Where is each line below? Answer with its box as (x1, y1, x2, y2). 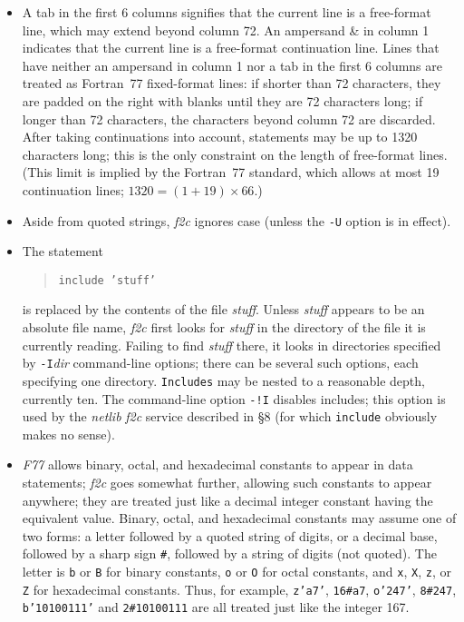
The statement (22, 242, 103, 261)
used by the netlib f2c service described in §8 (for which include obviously (22, 407, 438, 426)
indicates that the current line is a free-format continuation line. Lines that (22, 38, 440, 57)
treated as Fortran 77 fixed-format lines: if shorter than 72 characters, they (22, 74, 441, 93)
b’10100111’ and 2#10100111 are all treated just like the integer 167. (22, 597, 410, 617)
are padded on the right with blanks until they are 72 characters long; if (22, 91, 423, 110)
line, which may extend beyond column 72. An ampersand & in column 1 (22, 20, 430, 39)
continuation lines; (22, 180, 124, 199)
